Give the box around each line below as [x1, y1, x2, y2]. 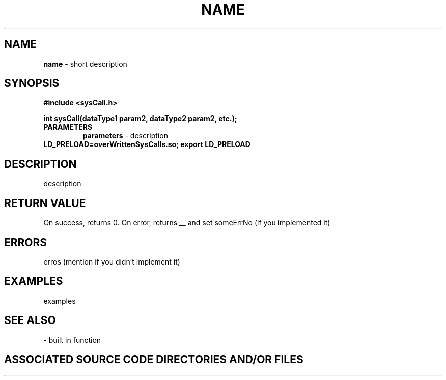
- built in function [43, 335, 101, 344]
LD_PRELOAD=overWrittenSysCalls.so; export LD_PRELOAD [43, 140, 250, 149]
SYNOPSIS [4, 77, 60, 90]
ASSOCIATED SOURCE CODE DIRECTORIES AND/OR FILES [4, 353, 303, 366]
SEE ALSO [4, 314, 56, 327]
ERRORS [4, 236, 47, 249]
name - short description [43, 59, 127, 68]
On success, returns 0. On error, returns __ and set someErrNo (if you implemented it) [43, 218, 330, 227]
